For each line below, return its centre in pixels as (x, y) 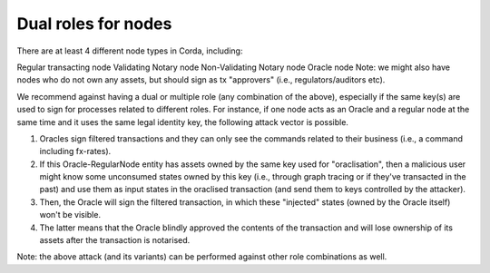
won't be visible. (70, 215)
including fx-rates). (75, 151)
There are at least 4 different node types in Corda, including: (130, 51)
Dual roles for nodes (94, 24)
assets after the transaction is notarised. (115, 240)
